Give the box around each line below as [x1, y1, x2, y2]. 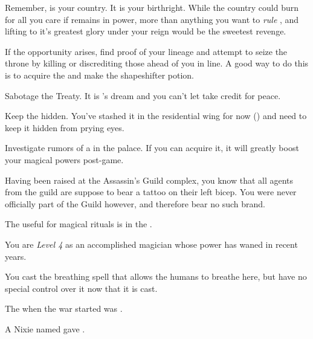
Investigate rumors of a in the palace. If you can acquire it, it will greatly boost [5, 141, 299, 154]
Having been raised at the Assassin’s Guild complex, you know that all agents [5, 173, 294, 186]
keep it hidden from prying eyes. [5, 121, 124, 134]
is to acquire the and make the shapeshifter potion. [5, 68, 194, 81]
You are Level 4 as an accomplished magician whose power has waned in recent [5, 237, 298, 250]
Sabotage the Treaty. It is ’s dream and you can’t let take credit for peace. [5, 89, 281, 102]
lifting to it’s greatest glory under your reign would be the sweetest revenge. [5, 25, 286, 37]
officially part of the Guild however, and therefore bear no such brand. [5, 197, 265, 210]
